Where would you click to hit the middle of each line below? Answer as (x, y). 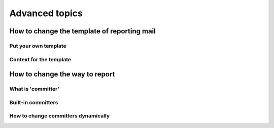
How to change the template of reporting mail (82, 31)
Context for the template (40, 59)
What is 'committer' (34, 89)
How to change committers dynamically (60, 116)
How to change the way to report (62, 74)
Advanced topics (46, 13)
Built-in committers (34, 102)
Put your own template (38, 46)
